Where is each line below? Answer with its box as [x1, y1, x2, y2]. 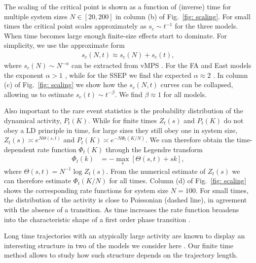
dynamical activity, [4, 115, 62, 125]
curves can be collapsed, [160, 79, 233, 90]
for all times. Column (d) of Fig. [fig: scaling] [109, 175, 247, 186]
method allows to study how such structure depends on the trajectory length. [4, 250, 238, 260]
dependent [4, 144, 36, 154]
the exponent [4, 69, 43, 80]
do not [223, 115, 244, 125]
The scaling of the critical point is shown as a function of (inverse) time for [4, 1, 231, 11]
